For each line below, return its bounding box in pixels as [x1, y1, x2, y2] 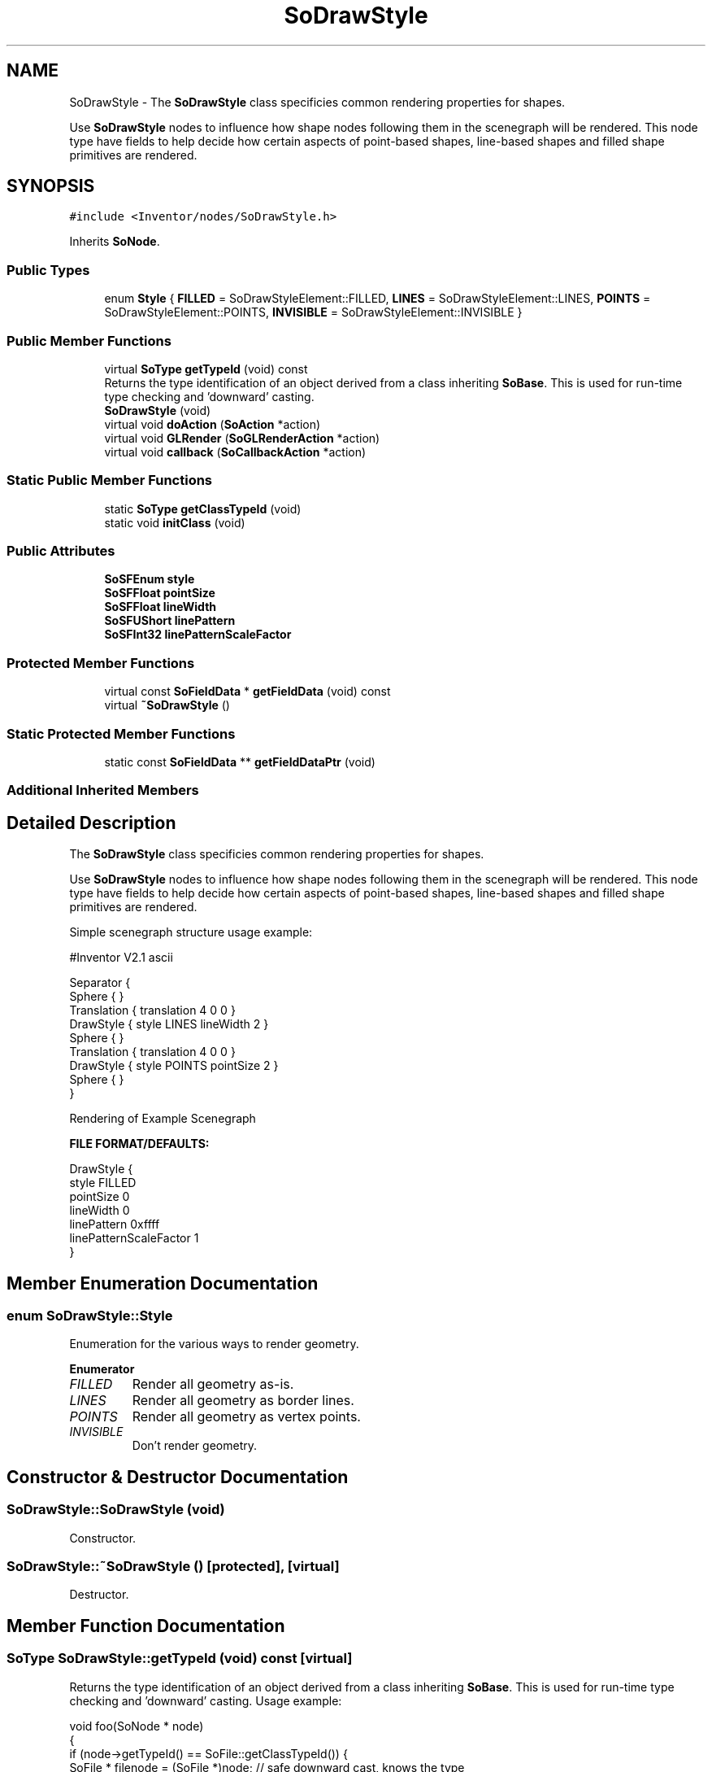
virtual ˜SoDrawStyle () [104, 698, 230, 713]
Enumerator [69, 1362, 135, 1377]
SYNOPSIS [7, 176, 95, 197]
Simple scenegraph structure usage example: [69, 925, 313, 940]
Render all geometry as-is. [132, 1376, 294, 1393]
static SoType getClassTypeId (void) [104, 501, 302, 516]
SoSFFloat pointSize [104, 586, 215, 600]
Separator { [69, 975, 131, 990]
